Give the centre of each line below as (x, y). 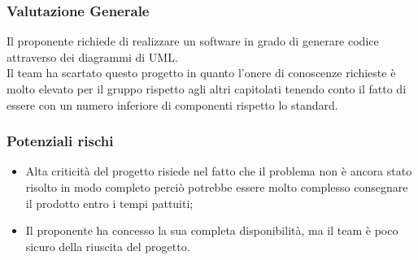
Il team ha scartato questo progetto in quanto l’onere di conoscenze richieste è (201, 73)
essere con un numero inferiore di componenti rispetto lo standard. (172, 104)
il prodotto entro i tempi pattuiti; (109, 203)
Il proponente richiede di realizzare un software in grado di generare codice (193, 41)
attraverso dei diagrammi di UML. (92, 56)
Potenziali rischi (60, 141)
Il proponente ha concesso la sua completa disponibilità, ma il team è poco (212, 230)
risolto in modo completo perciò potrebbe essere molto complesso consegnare (217, 187)
